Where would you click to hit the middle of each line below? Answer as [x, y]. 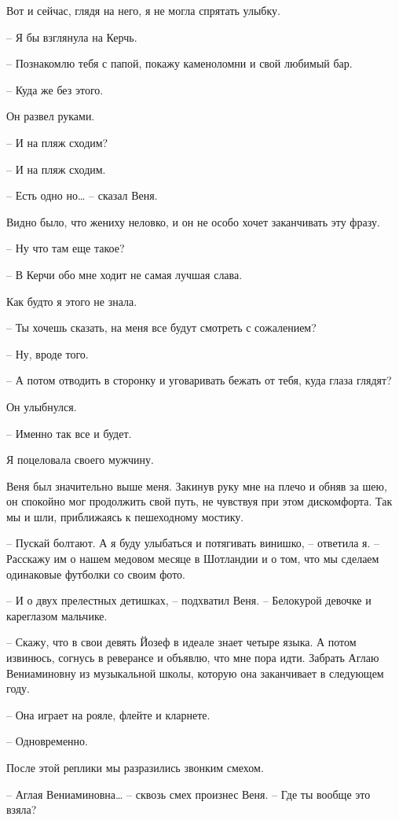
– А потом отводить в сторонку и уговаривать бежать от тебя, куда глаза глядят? [199, 380]
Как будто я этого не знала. [72, 301]
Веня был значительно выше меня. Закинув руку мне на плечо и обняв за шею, [197, 485]
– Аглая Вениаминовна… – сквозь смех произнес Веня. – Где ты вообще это [189, 794]
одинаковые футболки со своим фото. [96, 574]
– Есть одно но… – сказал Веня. [82, 195]
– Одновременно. [47, 741]
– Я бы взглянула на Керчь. [72, 37]
